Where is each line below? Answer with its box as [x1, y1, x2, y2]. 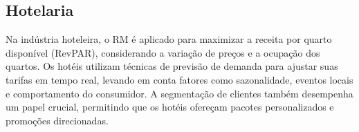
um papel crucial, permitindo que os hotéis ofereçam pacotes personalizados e [6, 100, 334, 114]
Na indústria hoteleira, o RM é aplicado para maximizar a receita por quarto [6, 32, 332, 46]
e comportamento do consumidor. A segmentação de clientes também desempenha [6, 86, 353, 100]
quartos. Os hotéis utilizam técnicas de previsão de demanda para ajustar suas [6, 59, 338, 73]
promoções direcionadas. [6, 113, 109, 127]
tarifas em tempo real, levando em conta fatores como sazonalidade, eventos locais [6, 72, 353, 86]
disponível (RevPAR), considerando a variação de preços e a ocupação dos [6, 45, 320, 59]
